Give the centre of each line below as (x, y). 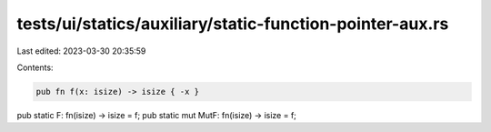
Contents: (35, 67)
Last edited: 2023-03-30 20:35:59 (81, 51)
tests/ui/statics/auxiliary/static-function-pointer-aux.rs (233, 24)
